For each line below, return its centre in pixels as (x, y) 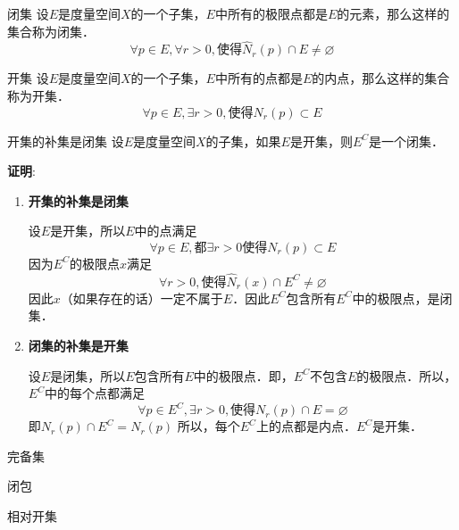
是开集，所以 (88, 231)
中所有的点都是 (259, 78)
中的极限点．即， (243, 375)
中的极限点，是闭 (402, 298)
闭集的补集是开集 (78, 345)
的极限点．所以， (407, 375)
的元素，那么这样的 (393, 13)
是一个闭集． (407, 141)
